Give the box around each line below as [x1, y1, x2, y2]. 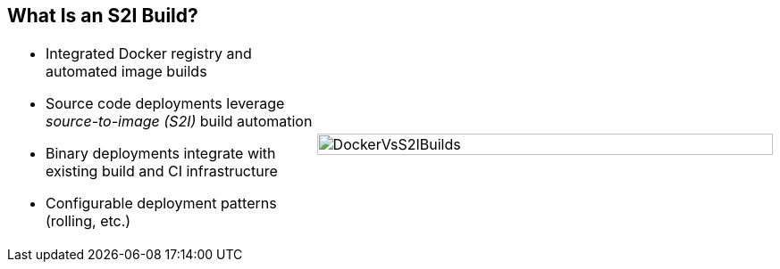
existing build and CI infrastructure [46, 162, 278, 181]
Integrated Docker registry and [46, 45, 252, 63]
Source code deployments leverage [46, 94, 285, 113]
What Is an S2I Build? [7, 4, 198, 27]
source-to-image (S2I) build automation [46, 112, 313, 131]
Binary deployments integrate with [46, 144, 276, 163]
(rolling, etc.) [46, 212, 131, 231]
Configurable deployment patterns [46, 194, 277, 213]
